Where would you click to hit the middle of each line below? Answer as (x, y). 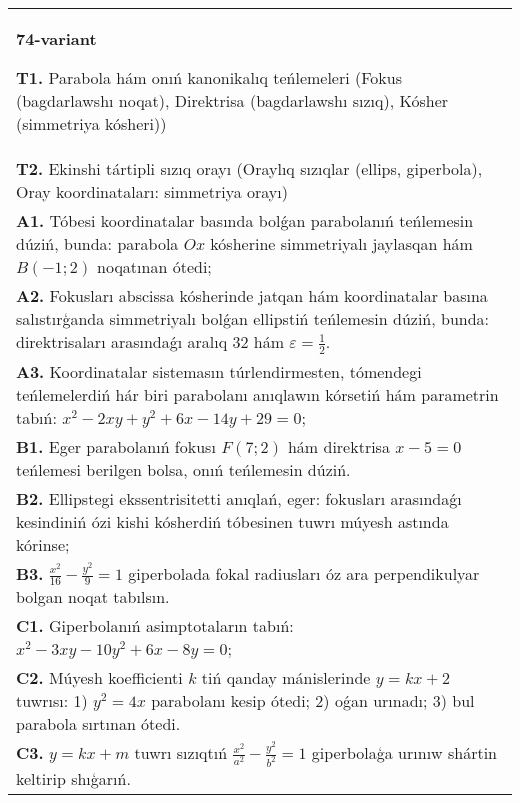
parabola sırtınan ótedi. (98, 724)
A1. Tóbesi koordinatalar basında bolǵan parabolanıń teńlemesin (245, 220)
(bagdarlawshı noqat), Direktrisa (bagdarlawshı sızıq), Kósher (232, 100)
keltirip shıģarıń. (73, 779)
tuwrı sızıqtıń (181, 753)
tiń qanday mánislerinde (286, 678)
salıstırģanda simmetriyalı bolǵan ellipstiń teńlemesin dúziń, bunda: (253, 318)
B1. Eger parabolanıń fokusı (116, 446)
